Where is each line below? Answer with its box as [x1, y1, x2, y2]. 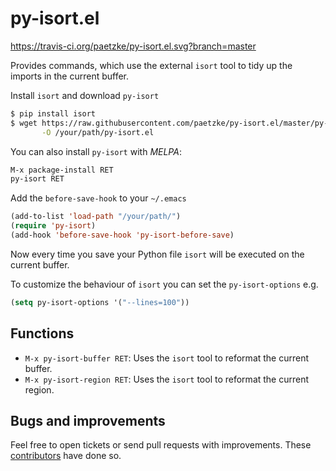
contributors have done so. [10, 450, 122, 462]
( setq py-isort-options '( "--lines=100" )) [10, 297, 190, 307]
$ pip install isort [10, 108, 97, 119]
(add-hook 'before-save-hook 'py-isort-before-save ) [10, 230, 235, 241]
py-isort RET [10, 174, 65, 184]
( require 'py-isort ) [10, 221, 97, 231]
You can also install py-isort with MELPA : [10, 145, 182, 157]
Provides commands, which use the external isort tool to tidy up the [10, 59, 293, 71]
